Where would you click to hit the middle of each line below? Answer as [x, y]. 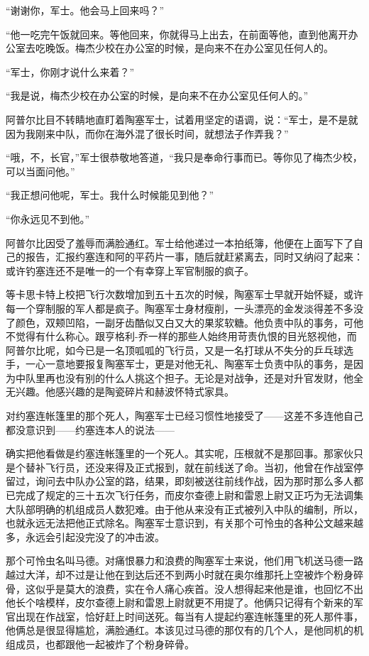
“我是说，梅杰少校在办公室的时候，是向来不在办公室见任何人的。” [157, 95]
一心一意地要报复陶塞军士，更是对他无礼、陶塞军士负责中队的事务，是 [189, 364]
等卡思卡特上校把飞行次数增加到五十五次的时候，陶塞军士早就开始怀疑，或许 [184, 294]
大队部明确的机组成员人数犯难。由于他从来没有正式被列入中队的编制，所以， [184, 509]
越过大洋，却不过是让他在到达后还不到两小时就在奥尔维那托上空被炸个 [170, 574]
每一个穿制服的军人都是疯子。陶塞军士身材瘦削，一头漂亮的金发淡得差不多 [180, 308]
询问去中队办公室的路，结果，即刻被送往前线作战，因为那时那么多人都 [199, 481]
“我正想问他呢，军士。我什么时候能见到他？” [110, 195]
